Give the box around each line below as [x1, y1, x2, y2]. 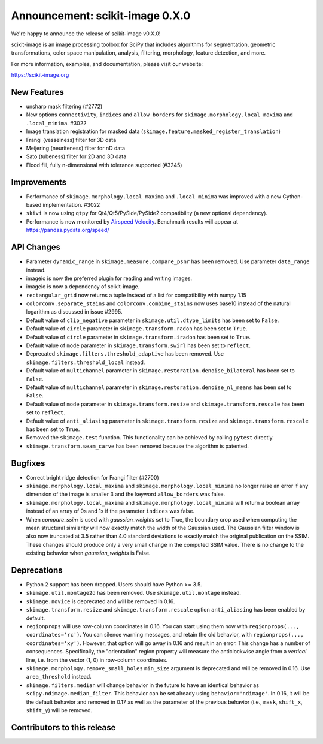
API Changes [11, 242, 61, 252]
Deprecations [11, 565, 63, 575]
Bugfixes [11, 458, 45, 468]
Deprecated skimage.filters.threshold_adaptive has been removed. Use [26, 350, 224, 357]
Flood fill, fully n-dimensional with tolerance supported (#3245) [26, 161, 182, 168]
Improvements [11, 177, 67, 187]
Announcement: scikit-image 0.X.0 [11, 9, 191, 22]
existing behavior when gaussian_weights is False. [26, 549, 151, 557]
